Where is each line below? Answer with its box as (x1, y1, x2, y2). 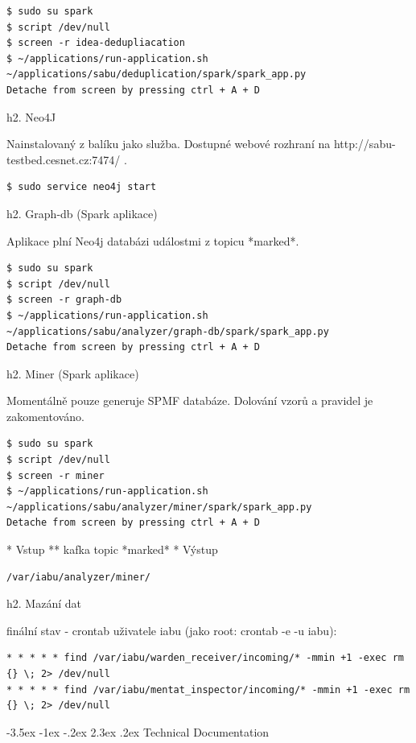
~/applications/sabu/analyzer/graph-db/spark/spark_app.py (6, 325, 329, 337)
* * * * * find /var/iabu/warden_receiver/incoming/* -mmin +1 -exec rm (6, 652, 404, 664)
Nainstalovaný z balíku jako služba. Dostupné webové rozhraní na (6, 135, 331, 152)
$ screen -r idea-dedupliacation (6, 37, 185, 49)
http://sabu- (333, 135, 396, 152)
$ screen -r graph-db (6, 294, 122, 306)
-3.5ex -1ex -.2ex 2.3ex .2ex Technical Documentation (6, 723, 270, 740)
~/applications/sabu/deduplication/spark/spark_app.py (6, 68, 307, 80)
